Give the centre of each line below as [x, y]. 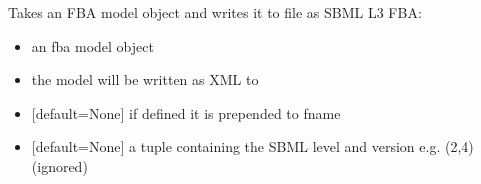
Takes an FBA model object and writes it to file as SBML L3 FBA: [215, 12]
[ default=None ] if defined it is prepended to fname [186, 112]
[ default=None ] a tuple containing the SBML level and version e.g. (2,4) [252, 146]
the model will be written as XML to [145, 79]
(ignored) [59, 165]
